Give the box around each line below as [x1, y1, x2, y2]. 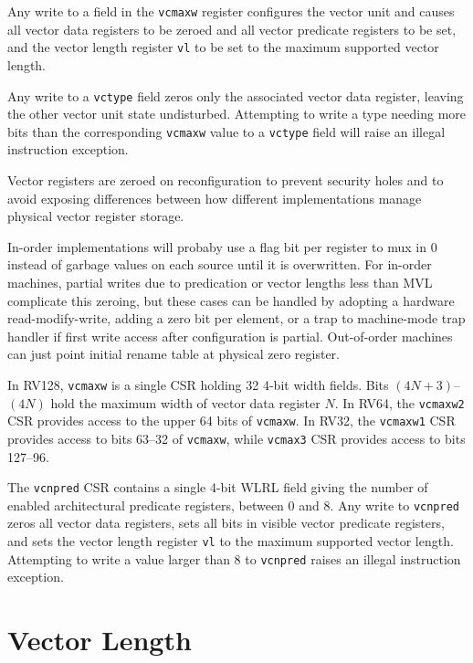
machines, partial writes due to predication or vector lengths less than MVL [7, 272, 433, 291]
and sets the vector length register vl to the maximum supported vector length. [7, 531, 454, 551]
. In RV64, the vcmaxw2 [334, 393, 465, 412]
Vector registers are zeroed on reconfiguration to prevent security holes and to [7, 171, 444, 189]
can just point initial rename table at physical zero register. [7, 344, 340, 363]
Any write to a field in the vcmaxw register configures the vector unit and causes [7, 2, 455, 20]
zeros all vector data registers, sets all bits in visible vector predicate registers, [7, 513, 445, 532]
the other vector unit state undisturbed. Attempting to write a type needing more [7, 104, 467, 123]
